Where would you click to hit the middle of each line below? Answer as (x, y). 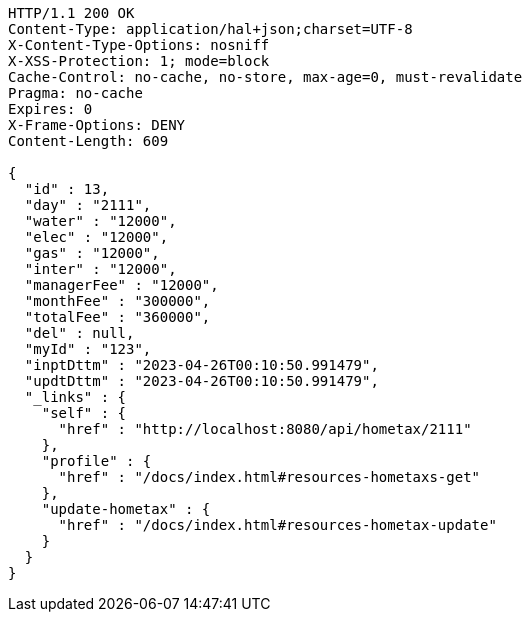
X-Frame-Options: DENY (97, 125)
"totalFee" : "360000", (117, 317)
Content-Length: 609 (88, 141)
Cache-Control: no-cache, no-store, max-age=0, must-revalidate (265, 77)
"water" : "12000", (100, 221)
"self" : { (84, 413)
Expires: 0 (50, 109)
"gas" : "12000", (92, 253)
